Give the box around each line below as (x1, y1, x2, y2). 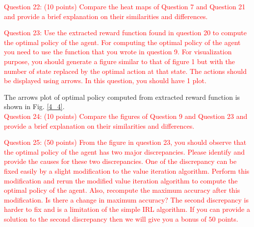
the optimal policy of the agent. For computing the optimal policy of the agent (4, 37, 241, 47)
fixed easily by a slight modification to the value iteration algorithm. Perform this (4, 165, 250, 176)
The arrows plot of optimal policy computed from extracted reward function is (4, 91, 240, 102)
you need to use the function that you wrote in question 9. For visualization (4, 46, 232, 57)
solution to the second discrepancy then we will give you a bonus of (4, 213, 206, 224)
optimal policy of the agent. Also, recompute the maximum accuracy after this (4, 185, 240, 195)
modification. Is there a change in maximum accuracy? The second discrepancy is (4, 194, 249, 204)
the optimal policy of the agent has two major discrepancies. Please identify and (4, 146, 245, 157)
